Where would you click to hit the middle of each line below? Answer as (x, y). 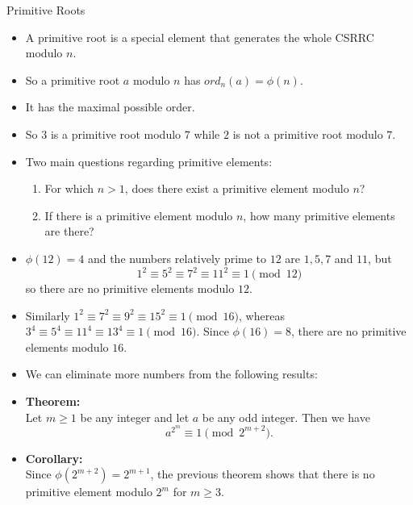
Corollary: (54, 458)
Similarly (48, 315)
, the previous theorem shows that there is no (263, 474)
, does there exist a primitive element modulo (237, 188)
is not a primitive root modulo (308, 134)
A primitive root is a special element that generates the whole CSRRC (200, 37)
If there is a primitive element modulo (139, 215)
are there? (69, 231)
